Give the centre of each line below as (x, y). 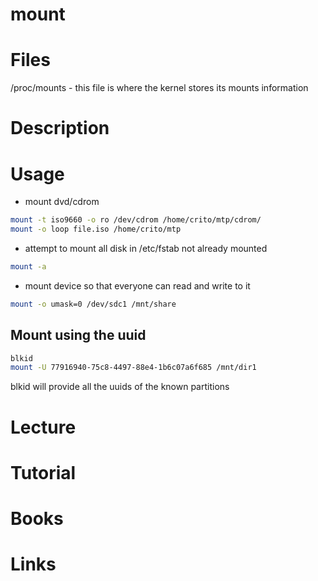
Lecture (43, 427)
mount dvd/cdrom (62, 202)
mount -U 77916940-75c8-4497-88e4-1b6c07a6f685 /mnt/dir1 (133, 368)
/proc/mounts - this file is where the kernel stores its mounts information (159, 88)
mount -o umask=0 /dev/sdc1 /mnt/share (93, 304)
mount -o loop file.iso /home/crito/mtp (96, 229)
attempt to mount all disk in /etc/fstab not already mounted (146, 248)
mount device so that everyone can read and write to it (137, 285)
